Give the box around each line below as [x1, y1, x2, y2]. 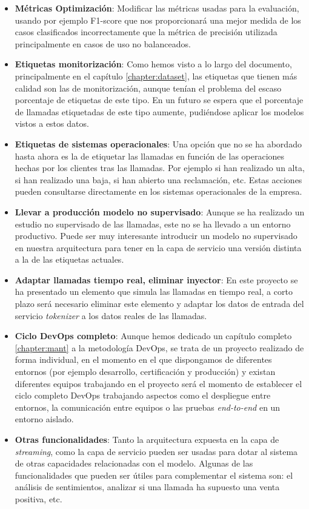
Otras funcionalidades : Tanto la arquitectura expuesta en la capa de [15, 433, 279, 445]
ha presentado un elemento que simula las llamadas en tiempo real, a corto [15, 285, 293, 298]
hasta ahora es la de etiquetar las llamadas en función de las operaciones [15, 149, 285, 162]
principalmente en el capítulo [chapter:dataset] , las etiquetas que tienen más [15, 69, 297, 82]
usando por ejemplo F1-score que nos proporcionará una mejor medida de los [15, 13, 301, 26]
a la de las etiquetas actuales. [15, 253, 124, 266]
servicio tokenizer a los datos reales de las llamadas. [15, 309, 207, 322]
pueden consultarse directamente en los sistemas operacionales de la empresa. [15, 185, 302, 198]
